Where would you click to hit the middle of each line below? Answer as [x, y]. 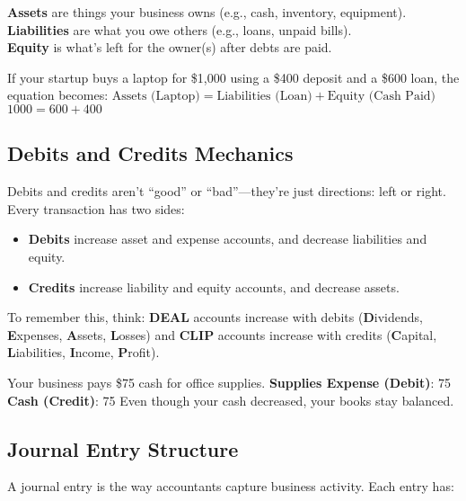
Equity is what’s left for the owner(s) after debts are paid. [170, 47]
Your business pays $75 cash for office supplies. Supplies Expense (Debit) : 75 [229, 382]
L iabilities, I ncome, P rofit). [84, 352]
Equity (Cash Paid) [382, 97]
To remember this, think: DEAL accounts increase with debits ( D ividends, [215, 317]
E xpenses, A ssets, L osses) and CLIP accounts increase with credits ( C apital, [222, 334]
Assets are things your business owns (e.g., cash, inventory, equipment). [207, 12]
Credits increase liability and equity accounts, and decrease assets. [214, 286]
